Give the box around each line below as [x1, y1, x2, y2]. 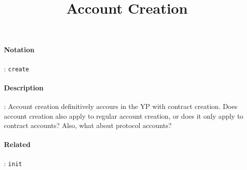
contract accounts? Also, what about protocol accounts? [4, 120, 172, 130]
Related [4, 139, 31, 149]
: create [4, 63, 29, 73]
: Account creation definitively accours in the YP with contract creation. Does [4, 101, 238, 111]
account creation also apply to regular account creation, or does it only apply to [4, 110, 244, 121]
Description [4, 82, 44, 92]
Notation [4, 44, 35, 55]
